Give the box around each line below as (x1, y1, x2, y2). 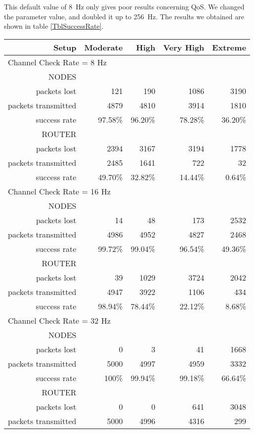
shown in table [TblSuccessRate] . (4, 21, 104, 31)
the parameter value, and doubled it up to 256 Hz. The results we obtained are (4, 11, 245, 21)
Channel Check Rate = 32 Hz (8, 314, 111, 326)
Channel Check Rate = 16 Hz (8, 185, 111, 197)
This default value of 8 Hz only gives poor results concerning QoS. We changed (4, 1, 245, 11)
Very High (163, 41, 205, 53)
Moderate (84, 41, 123, 53)
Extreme (212, 41, 247, 53)
